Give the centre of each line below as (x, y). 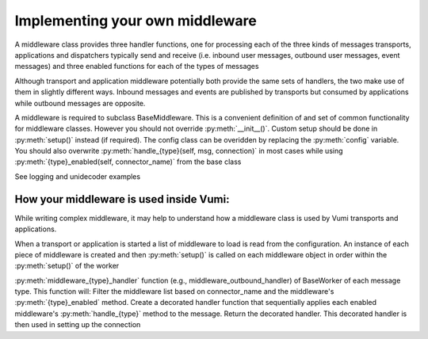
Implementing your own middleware (136, 21)
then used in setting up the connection (78, 325)
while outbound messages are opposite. (80, 103)
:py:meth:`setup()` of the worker (67, 266)
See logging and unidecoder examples (78, 176)
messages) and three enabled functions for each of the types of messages (137, 67)
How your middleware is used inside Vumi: (122, 199)
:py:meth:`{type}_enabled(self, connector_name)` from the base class (128, 162)
